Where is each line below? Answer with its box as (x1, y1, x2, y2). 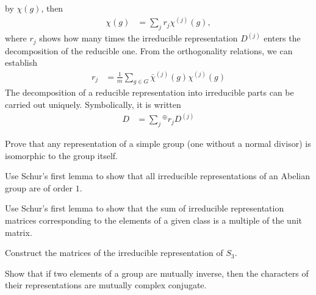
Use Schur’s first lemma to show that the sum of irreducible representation (5, 202, 284, 215)
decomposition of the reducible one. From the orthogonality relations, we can (5, 44, 293, 57)
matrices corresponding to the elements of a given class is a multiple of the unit (5, 213, 303, 226)
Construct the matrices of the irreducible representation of (5, 246, 223, 259)
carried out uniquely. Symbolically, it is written (5, 98, 181, 111)
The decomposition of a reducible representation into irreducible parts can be (5, 86, 294, 99)
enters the (264, 32, 301, 44)
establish (5, 56, 38, 69)
